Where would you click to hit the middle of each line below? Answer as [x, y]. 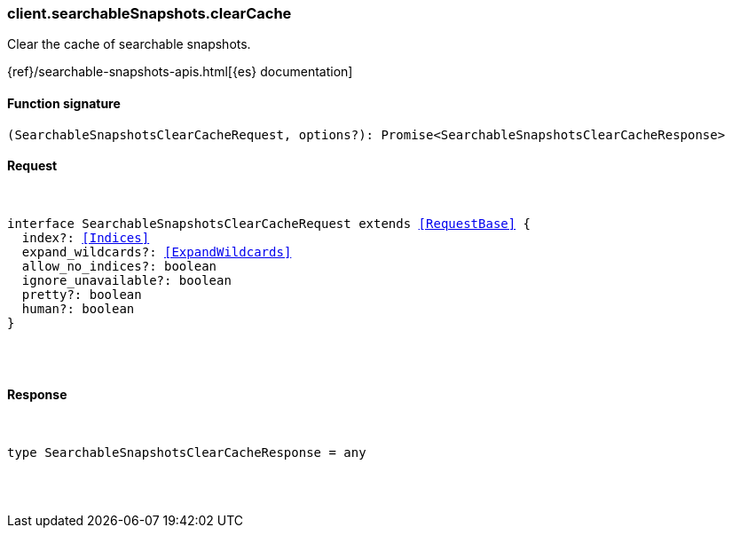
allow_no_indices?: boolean [119, 266]
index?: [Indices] [86, 237]
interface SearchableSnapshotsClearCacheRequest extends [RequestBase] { [269, 223]
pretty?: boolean [82, 294]
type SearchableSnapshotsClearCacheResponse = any [187, 453]
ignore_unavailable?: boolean [126, 280]
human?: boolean [78, 308]
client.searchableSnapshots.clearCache [150, 13]
